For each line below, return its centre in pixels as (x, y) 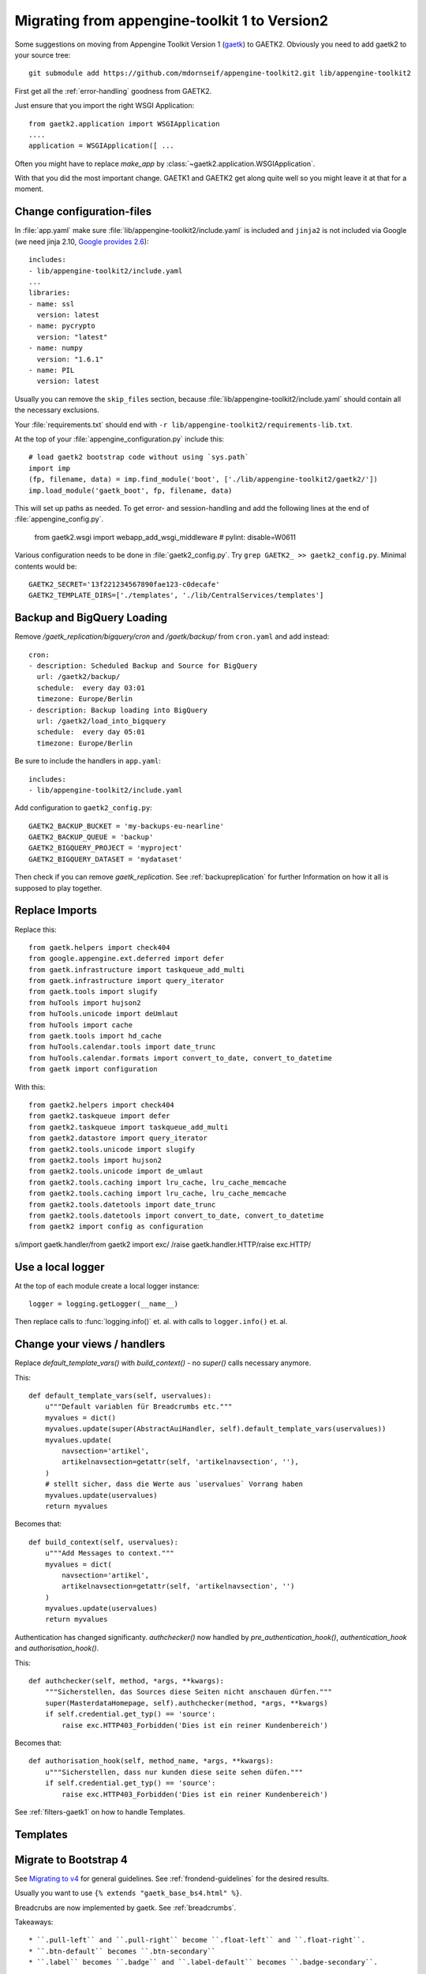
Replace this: (35, 929)
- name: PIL (52, 370)
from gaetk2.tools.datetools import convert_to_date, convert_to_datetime (176, 1215)
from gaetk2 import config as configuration (116, 1227)
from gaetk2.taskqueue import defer (99, 1116)
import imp (50, 468)
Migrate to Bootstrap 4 (71, 1860)
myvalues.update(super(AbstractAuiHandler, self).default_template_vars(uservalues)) (215, 1429)
